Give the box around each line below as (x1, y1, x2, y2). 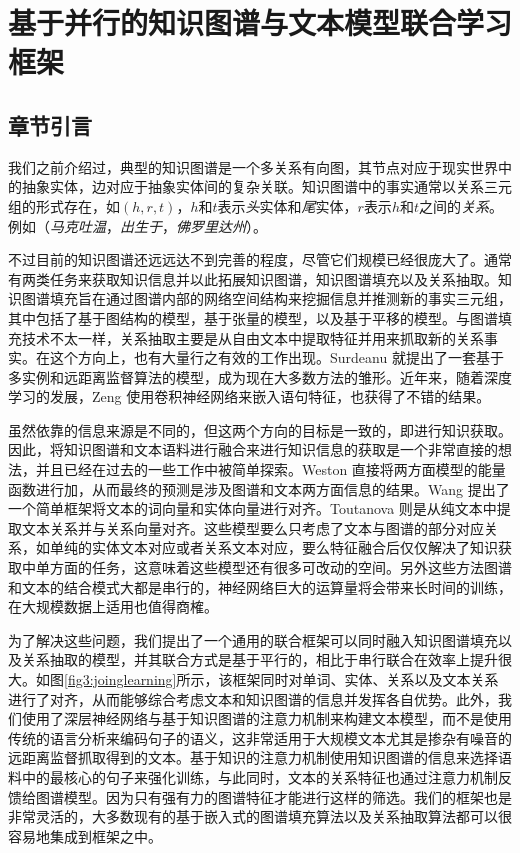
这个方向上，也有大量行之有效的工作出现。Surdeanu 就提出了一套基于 (49, 347, 504, 368)
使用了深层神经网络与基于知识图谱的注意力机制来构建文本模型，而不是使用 (21, 708, 512, 729)
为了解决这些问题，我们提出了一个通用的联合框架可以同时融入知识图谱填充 (8, 629, 498, 650)
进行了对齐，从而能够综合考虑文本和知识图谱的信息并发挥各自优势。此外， (8, 688, 498, 709)
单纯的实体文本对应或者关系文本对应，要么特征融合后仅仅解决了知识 (49, 537, 498, 558)
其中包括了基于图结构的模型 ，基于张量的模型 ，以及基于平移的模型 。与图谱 (8, 307, 498, 328)
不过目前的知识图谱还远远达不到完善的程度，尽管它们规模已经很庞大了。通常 (8, 249, 512, 270)
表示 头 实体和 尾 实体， (217, 195, 358, 216)
